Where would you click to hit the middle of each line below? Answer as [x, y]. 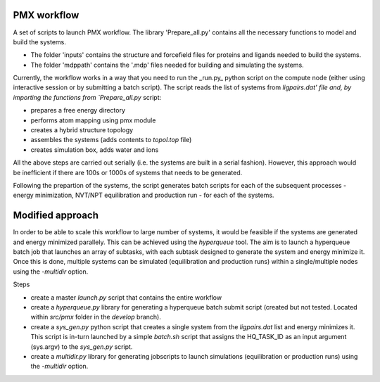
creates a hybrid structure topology [82, 130]
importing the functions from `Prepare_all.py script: [87, 97]
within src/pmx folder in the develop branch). [96, 317]
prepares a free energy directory [78, 110]
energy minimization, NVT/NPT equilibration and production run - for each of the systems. [144, 195]
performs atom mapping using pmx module [93, 120]
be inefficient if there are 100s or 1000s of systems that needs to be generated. [128, 172]
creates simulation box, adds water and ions [95, 149]
